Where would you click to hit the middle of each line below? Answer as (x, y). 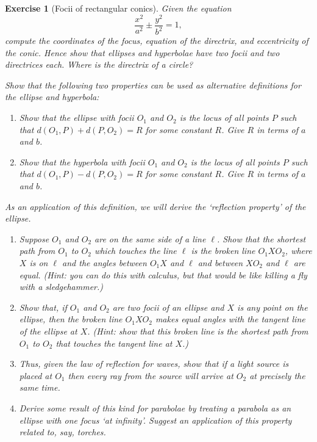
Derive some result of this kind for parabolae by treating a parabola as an (155, 408)
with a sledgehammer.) (61, 287)
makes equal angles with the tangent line (230, 319)
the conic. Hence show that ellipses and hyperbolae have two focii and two (142, 52)
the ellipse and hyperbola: (52, 97)
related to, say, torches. (62, 432)
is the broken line (223, 251)
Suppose (34, 238)
